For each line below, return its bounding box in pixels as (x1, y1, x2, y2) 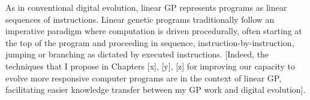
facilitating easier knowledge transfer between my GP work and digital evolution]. (5, 83, 306, 96)
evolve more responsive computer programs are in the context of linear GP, (5, 71, 282, 84)
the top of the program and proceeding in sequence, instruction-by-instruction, (5, 36, 294, 49)
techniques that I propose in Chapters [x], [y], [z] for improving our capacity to (5, 59, 296, 72)
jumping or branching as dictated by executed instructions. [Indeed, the (5, 48, 269, 60)
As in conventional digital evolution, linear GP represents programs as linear (5, 1, 287, 13)
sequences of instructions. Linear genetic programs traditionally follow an (5, 13, 275, 25)
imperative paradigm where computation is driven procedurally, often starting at (5, 25, 302, 37)
